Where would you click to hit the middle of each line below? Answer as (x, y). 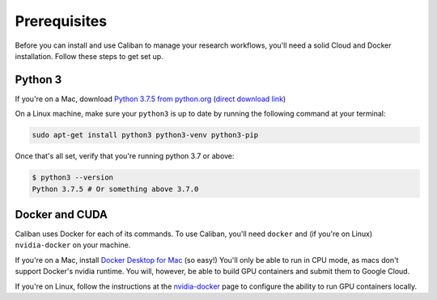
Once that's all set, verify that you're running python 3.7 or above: (125, 156)
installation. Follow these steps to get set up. (89, 56)
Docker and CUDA (62, 214)
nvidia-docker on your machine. (73, 245)
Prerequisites (61, 21)
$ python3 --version (72, 177)
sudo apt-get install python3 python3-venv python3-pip (145, 135)
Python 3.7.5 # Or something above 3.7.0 (115, 189)
